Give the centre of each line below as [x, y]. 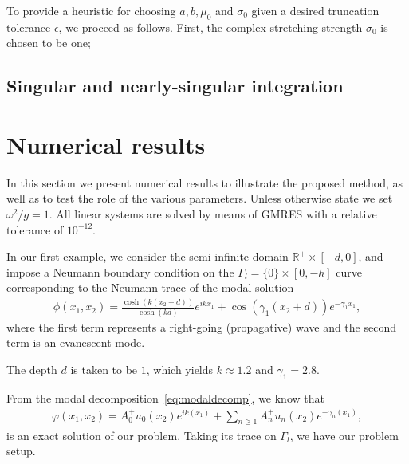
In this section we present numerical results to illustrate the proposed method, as [204, 182]
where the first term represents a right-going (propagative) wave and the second [201, 326]
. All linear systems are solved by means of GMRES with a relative [213, 214]
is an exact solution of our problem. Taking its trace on [142, 435]
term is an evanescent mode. [76, 342]
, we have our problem [344, 435]
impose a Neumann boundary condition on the [120, 271]
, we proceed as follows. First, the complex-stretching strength [210, 27]
